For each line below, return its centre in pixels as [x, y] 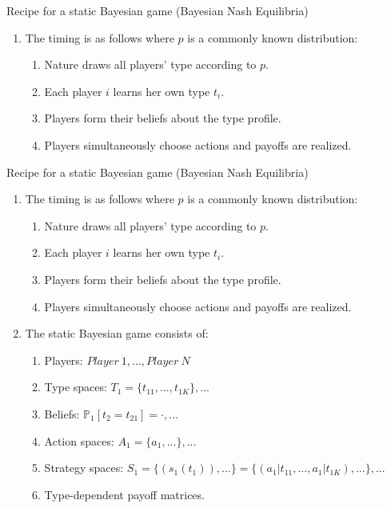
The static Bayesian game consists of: [117, 333]
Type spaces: [76, 387]
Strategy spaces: [84, 468]
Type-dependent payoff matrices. [124, 494]
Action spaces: [79, 440]
